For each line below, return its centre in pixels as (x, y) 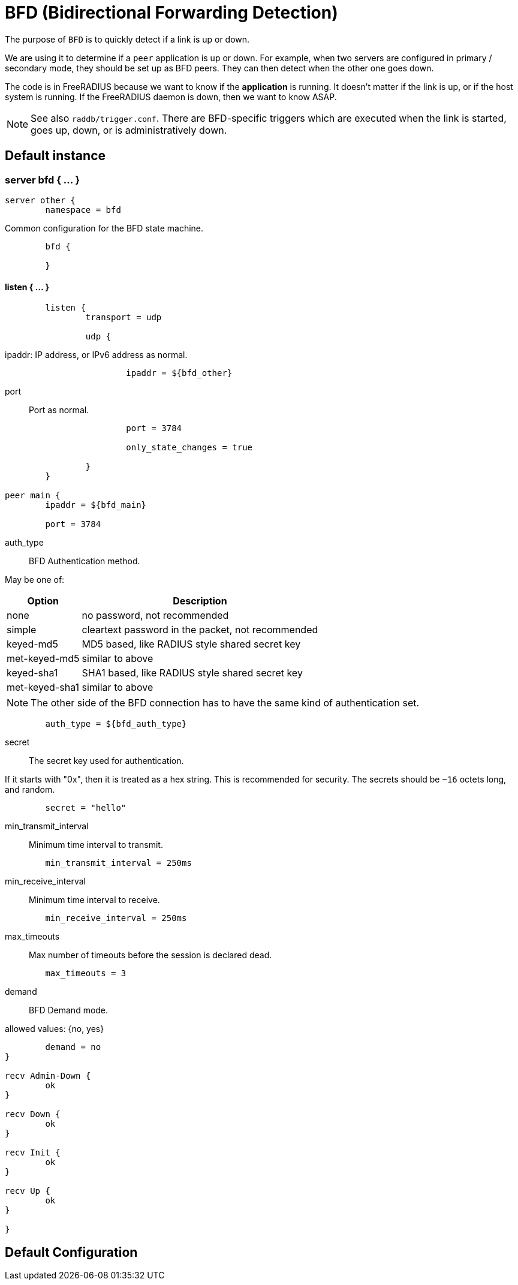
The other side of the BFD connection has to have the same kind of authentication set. (225, 703)
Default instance (55, 156)
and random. (30, 790)
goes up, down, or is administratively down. (129, 130)
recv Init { (33, 1153)
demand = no (73, 1047)
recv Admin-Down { (48, 1076)
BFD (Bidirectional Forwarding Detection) (171, 13)
